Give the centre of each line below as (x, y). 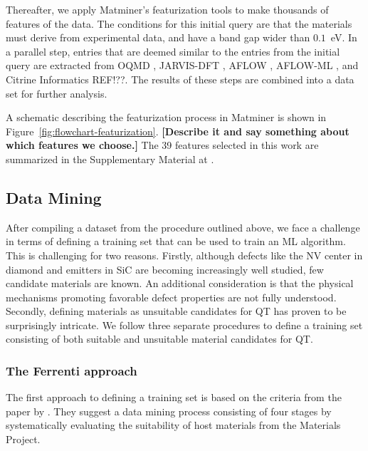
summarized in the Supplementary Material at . (110, 159)
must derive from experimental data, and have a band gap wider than (158, 37)
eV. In (344, 37)
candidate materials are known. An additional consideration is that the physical (180, 283)
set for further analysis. (57, 93)
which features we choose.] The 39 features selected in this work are (162, 145)
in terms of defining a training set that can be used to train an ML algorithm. (176, 241)
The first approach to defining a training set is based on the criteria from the (174, 397)
